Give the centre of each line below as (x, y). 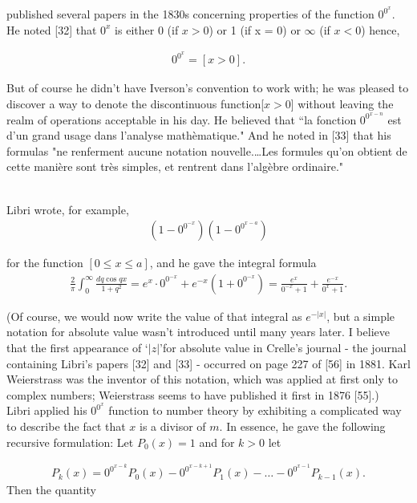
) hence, (381, 29)
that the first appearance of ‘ (77, 347)
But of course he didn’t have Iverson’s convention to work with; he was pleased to (208, 88)
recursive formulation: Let (70, 442)
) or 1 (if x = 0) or (255, 29)
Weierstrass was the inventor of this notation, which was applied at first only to (202, 379)
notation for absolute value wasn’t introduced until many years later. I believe (198, 332)
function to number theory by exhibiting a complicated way (255, 410)
